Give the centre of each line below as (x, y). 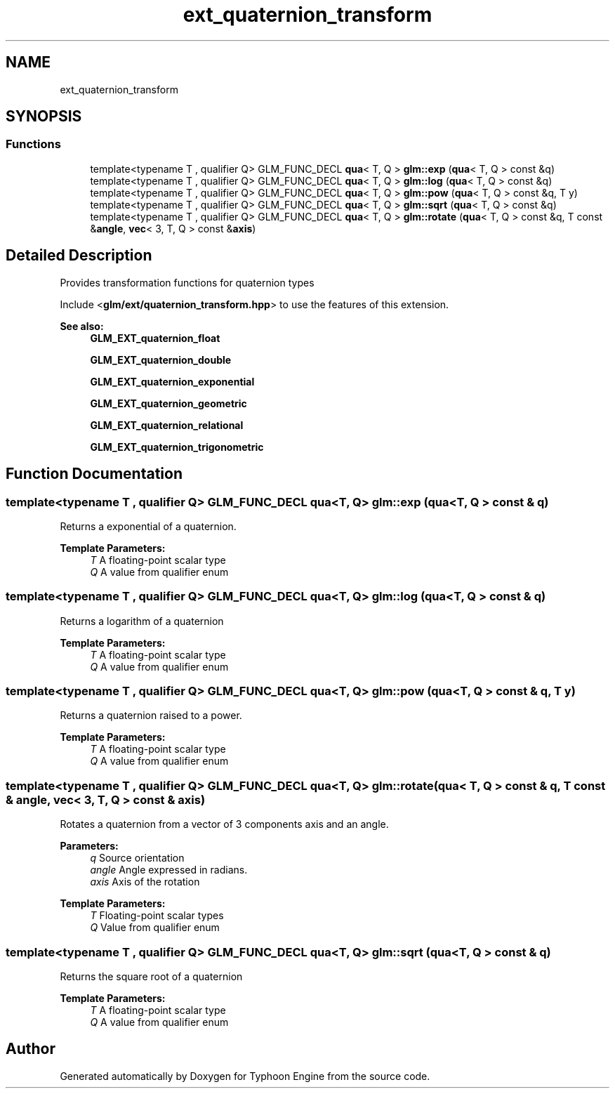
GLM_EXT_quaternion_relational (167, 425)
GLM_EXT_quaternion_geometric (168, 403)
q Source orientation (137, 858)
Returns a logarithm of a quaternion (142, 621)
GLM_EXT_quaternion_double (161, 360)
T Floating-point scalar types (157, 916)
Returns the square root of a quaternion (151, 976)
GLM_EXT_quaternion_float (155, 338)
